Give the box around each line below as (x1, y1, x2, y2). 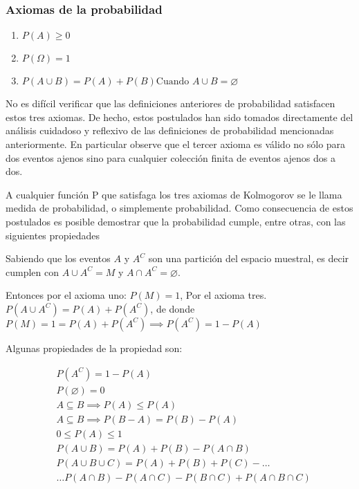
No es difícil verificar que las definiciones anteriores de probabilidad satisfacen (6, 96, 335, 111)
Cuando (156, 77, 190, 87)
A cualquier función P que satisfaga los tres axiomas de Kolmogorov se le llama (6, 187, 342, 201)
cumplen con (6, 264, 59, 279)
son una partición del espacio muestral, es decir (148, 251, 349, 266)
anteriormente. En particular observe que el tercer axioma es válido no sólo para (6, 137, 346, 151)
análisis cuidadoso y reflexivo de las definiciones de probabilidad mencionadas (6, 123, 334, 138)
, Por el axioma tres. (180, 288, 267, 302)
